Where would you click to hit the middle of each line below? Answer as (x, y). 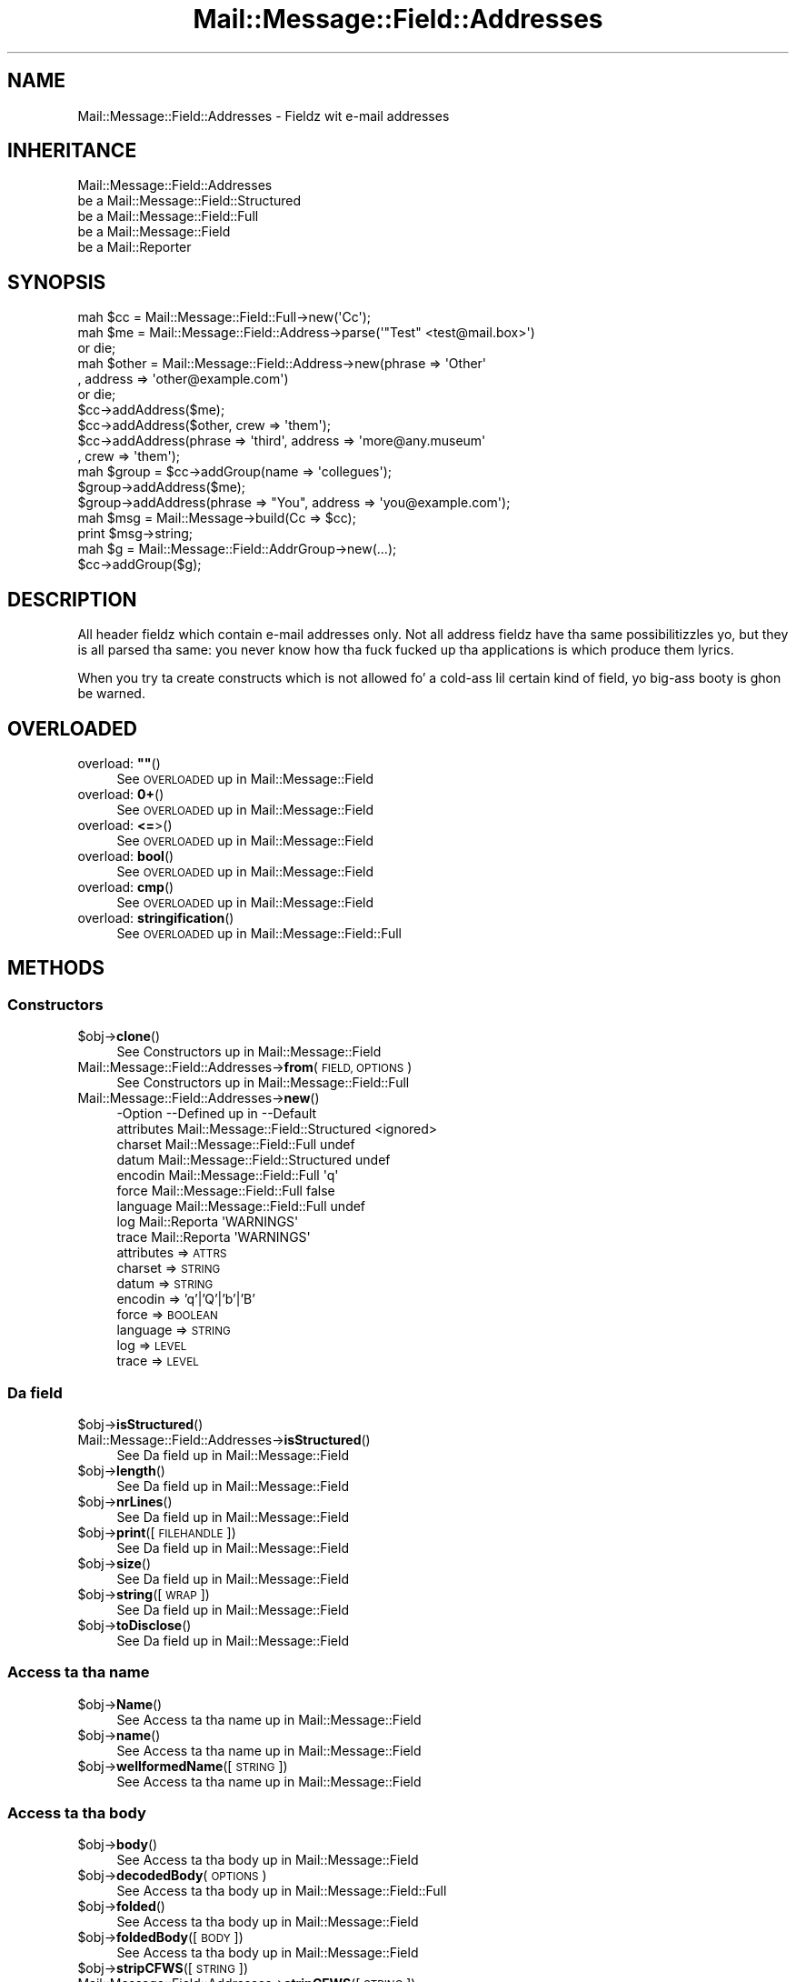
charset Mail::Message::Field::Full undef (236, 1145)
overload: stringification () (156, 917)
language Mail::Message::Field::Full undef (241, 1206)
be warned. (111, 694)
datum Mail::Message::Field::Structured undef (254, 1160)
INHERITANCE (72, 151)
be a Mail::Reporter (134, 247)
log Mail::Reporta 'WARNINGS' (208, 1222)
